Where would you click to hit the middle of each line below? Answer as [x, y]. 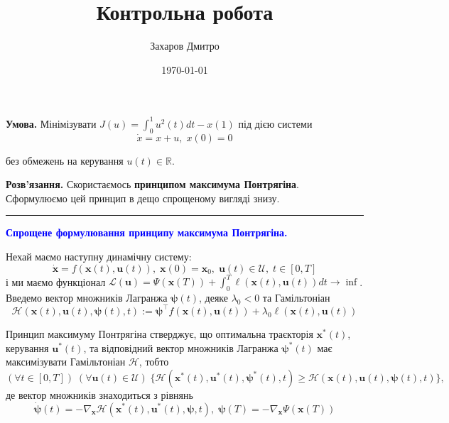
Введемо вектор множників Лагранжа [87, 297]
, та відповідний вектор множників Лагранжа [181, 347]
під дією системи [275, 123]
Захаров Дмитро [185, 46]
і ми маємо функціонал [56, 281]
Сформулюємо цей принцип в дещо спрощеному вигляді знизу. [143, 198]
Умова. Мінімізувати [51, 123]
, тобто [154, 362]
